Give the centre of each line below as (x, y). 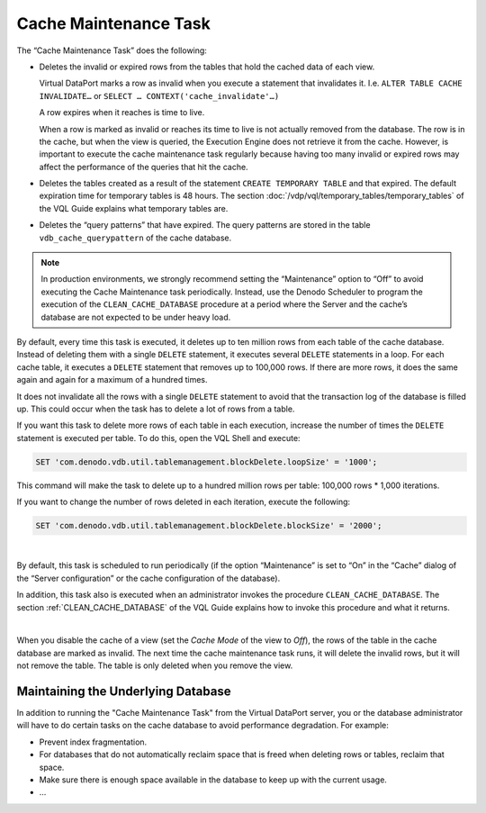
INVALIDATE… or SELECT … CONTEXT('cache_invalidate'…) (159, 95)
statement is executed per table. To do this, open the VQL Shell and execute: (158, 438)
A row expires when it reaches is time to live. (122, 113)
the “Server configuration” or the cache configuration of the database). (148, 578)
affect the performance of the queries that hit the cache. (144, 167)
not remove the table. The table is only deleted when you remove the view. (155, 665)
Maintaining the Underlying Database (124, 691)
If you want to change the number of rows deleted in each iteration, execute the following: (184, 502)
